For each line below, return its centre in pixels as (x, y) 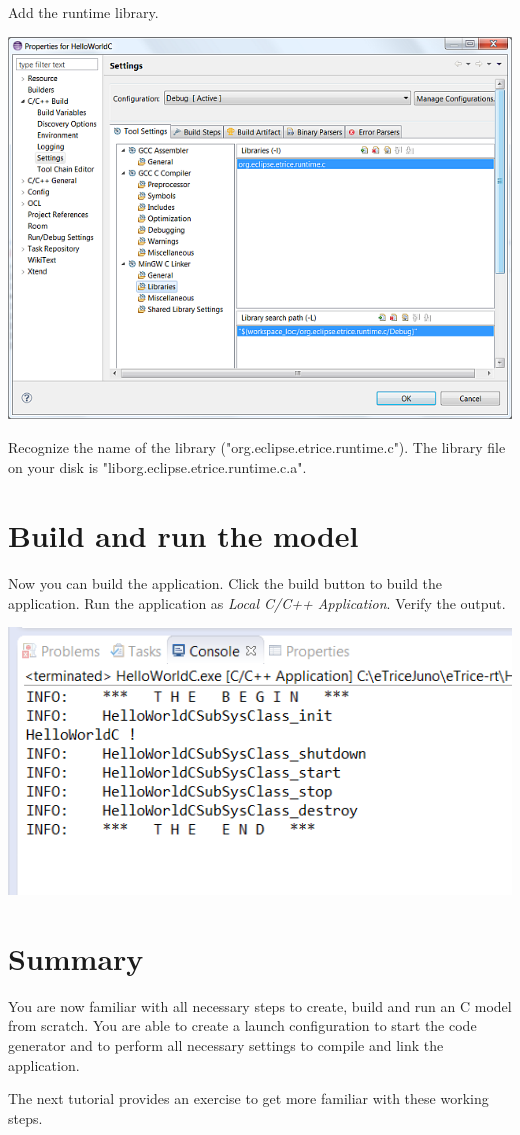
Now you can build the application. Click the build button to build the (225, 583)
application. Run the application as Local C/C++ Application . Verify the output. (257, 602)
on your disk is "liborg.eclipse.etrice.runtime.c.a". (157, 466)
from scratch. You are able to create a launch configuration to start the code (242, 1025)
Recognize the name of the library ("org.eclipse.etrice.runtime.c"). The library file (257, 446)
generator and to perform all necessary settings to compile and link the (226, 1044)
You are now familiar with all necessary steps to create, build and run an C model (260, 1005)
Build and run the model (183, 535)
